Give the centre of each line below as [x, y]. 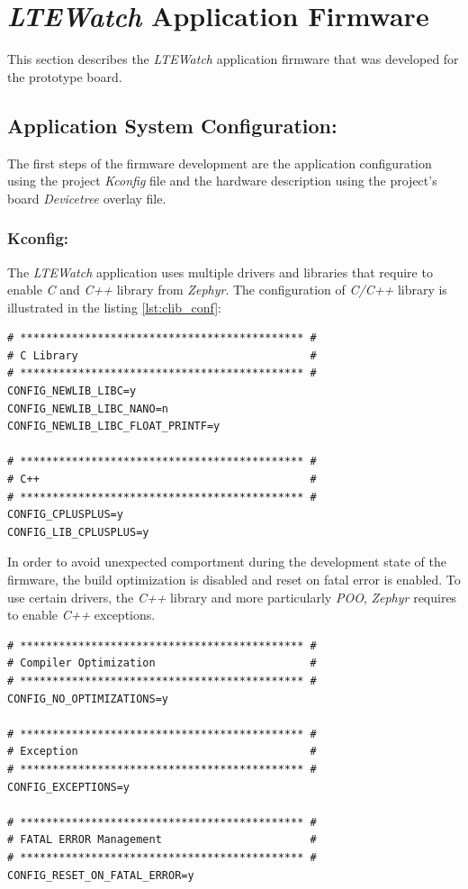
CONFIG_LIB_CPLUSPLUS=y [78, 532]
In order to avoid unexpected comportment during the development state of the [227, 562]
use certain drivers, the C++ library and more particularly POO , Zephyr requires [232, 597]
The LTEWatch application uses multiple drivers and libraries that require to [220, 272]
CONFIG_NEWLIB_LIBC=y [72, 391]
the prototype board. [65, 76]
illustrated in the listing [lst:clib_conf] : [114, 307]
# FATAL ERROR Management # [162, 840]
